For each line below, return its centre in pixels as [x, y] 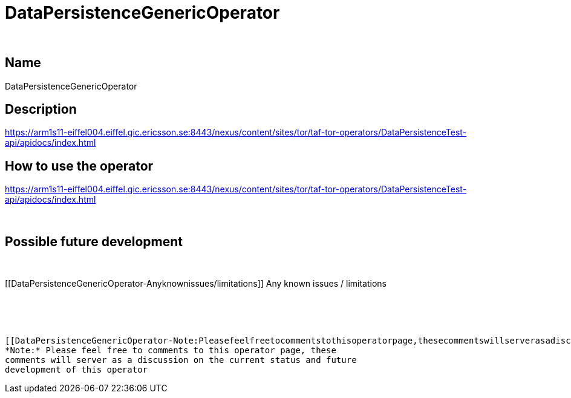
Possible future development [94, 241]
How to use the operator [79, 166]
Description [41, 109]
